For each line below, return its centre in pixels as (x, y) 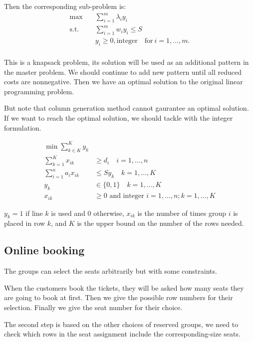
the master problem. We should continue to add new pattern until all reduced (123, 72)
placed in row (25, 223)
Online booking (44, 250)
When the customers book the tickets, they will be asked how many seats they (124, 287)
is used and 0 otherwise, (88, 213)
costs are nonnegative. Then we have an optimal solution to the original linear (124, 82)
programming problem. (39, 91)
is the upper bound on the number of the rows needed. (160, 223)
